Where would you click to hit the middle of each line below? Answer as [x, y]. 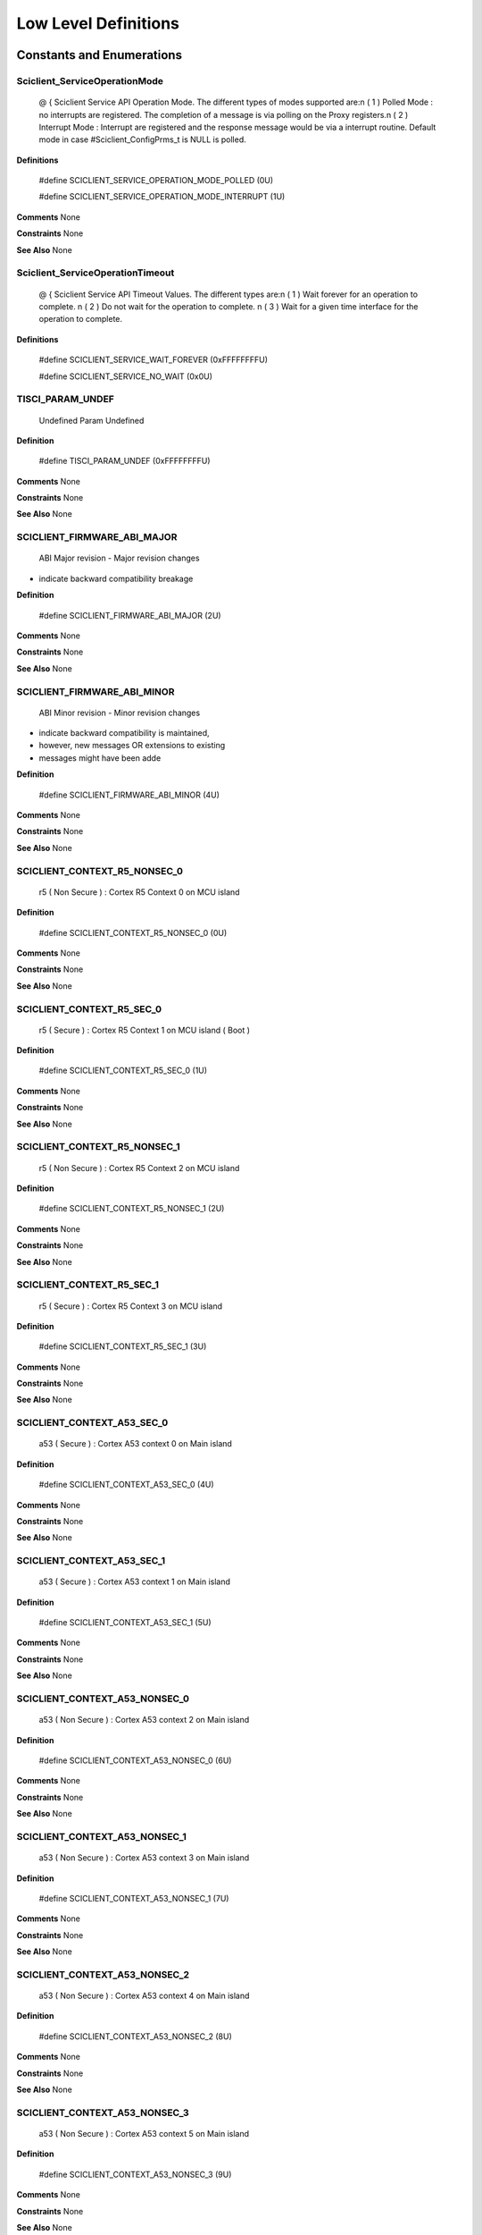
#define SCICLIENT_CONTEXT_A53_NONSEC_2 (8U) [135, 2036]
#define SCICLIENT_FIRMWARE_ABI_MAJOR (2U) [130, 615]
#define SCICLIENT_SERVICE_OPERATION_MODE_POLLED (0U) [156, 181]
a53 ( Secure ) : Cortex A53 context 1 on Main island [135, 1581]
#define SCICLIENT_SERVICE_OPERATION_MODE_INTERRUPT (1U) [162, 197]
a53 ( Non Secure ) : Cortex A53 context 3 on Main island [144, 1858]
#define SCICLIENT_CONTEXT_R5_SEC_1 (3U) [123, 1346]
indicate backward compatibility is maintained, [124, 733]
